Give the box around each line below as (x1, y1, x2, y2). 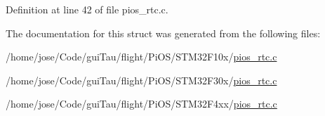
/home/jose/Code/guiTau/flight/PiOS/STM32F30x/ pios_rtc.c (6, 72, 277, 87)
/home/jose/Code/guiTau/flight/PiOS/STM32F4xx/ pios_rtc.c (6, 96, 277, 111)
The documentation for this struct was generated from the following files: (6, 25, 321, 40)
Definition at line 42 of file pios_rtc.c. (6, 2, 168, 16)
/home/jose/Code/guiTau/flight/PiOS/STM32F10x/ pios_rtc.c (6, 49, 277, 64)
